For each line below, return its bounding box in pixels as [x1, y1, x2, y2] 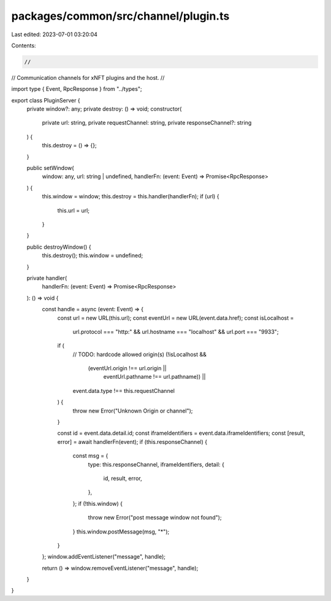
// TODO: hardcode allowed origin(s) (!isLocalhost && [72, 351, 207, 358]
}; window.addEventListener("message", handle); [42, 553, 165, 560]
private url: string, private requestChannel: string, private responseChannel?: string [42, 119, 252, 126]
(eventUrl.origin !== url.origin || [88, 365, 167, 372]
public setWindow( [26, 165, 74, 172]
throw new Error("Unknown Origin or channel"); [72, 407, 193, 414]
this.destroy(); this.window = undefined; [42, 252, 143, 259]
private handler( [26, 274, 67, 282]
